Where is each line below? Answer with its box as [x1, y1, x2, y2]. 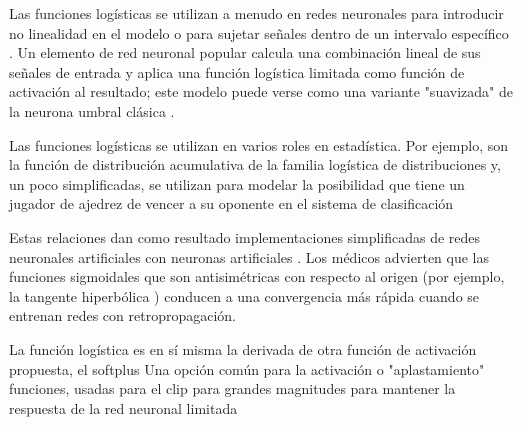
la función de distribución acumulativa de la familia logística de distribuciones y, [9, 154, 501, 175]
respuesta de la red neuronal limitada [9, 397, 238, 418]
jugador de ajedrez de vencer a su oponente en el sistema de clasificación [9, 193, 454, 214]
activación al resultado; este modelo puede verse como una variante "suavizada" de [9, 81, 513, 102]
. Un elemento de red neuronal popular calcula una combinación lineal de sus [9, 42, 481, 63]
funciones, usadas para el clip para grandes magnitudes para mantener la [9, 378, 456, 399]
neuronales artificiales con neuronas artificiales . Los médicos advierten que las [9, 246, 490, 267]
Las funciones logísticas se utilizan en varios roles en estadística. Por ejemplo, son [9, 134, 508, 155]
